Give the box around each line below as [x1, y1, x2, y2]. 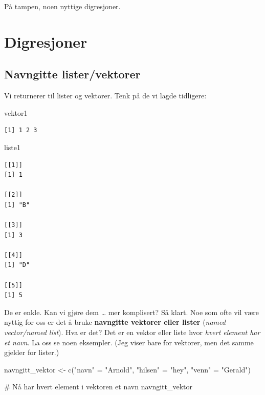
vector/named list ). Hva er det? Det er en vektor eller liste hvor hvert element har [4, 327, 260, 338]
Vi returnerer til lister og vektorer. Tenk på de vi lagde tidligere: [4, 90, 207, 101]
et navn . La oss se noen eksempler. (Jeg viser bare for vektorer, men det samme [4, 337, 254, 347]
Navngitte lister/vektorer [4, 66, 141, 82]
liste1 [4, 141, 20, 152]
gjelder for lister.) [4, 347, 59, 358]
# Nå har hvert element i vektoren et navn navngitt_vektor [4, 381, 193, 392]
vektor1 [4, 107, 28, 118]
